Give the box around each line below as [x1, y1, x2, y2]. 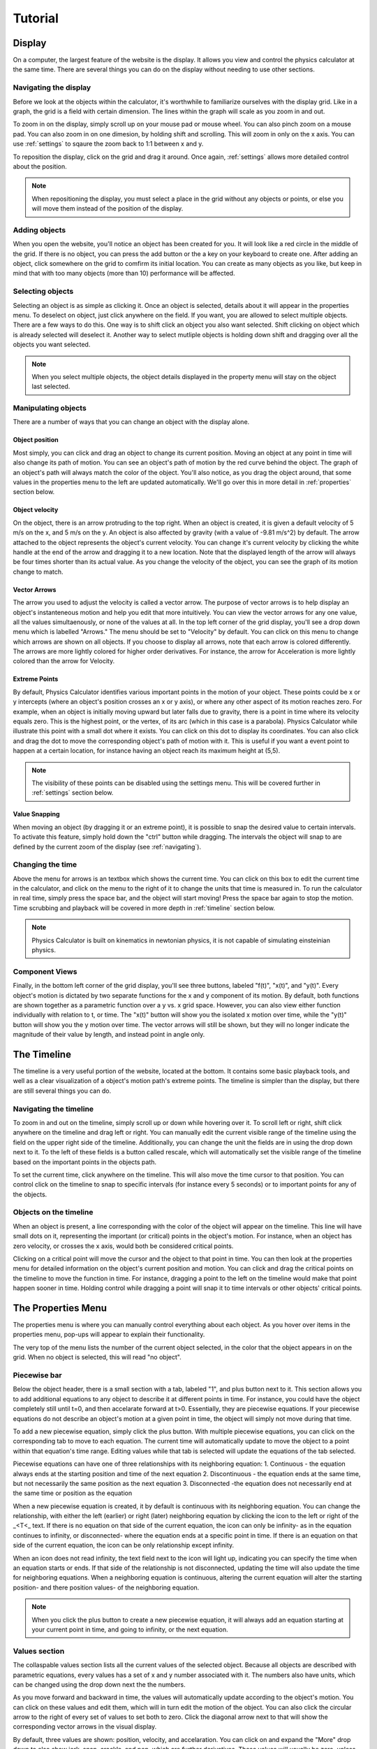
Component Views [13, 966, 77, 976]
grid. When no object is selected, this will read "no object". [13, 1353, 182, 1361]
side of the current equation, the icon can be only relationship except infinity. [13, 1541, 235, 1550]
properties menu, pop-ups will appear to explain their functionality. [13, 1330, 205, 1339]
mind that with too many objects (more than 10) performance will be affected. [13, 269, 235, 278]
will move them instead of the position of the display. [31, 204, 184, 213]
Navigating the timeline [13, 1104, 94, 1114]
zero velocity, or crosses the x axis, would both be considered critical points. [13, 1242, 234, 1250]
